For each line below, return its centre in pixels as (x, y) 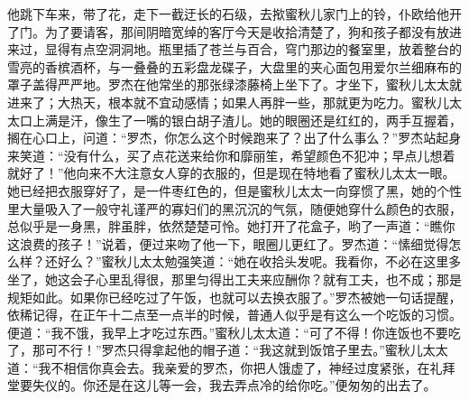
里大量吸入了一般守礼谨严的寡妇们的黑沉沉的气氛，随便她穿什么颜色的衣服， (234, 208)
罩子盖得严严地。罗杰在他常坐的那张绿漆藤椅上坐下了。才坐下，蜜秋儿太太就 (234, 84)
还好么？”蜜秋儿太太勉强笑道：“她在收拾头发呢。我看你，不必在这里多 (253, 261)
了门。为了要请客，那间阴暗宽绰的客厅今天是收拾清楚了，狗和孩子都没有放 (228, 31)
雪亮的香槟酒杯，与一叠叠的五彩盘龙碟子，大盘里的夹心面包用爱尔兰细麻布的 (234, 66)
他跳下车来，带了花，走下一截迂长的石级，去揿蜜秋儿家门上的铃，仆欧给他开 (234, 14)
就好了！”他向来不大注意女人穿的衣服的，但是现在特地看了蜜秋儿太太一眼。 (231, 173)
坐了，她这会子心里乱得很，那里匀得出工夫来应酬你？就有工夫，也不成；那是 (234, 279)
